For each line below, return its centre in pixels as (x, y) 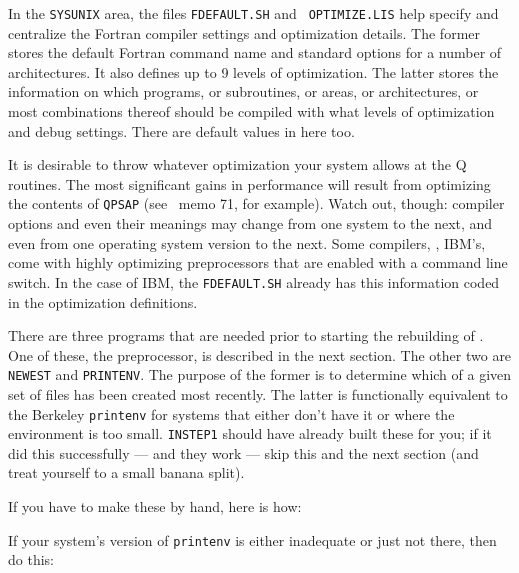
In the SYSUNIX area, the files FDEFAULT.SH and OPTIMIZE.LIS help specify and (253, 13)
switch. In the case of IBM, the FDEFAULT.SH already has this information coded (254, 281)
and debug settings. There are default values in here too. (181, 130)
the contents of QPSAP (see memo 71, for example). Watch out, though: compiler (256, 203)
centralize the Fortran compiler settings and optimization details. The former (244, 32)
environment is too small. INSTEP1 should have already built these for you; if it (250, 433)
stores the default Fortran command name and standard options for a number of (255, 52)
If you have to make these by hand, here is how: (155, 506)
